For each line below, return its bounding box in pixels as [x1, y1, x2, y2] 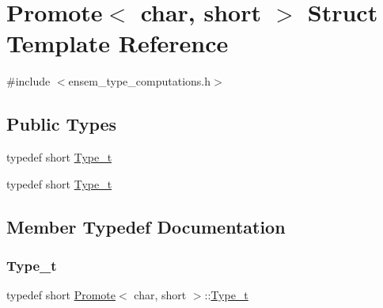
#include [6, 73, 51, 89]
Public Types [6, 112, 117, 136]
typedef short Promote [6, 287, 116, 303]
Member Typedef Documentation [6, 214, 286, 238]
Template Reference [6, 27, 229, 59]
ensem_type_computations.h [68, 73, 210, 89]
